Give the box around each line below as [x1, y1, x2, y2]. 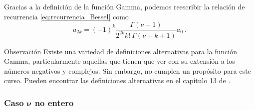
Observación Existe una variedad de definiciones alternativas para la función [4, 46, 237, 56]
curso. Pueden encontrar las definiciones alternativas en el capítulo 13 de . [4, 75, 231, 86]
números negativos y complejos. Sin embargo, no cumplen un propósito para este [4, 65, 251, 76]
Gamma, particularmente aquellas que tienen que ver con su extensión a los [4, 56, 235, 66]
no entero [34, 96, 74, 109]
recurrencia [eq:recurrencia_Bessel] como [4, 11, 129, 21]
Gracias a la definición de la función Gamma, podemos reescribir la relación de [4, 1, 245, 11]
